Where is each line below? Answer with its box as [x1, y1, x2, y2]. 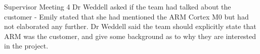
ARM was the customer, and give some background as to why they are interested [4, 30, 256, 41]
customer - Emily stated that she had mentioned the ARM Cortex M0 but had [4, 11, 249, 21]
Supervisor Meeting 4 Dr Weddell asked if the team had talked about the [4, 1, 231, 11]
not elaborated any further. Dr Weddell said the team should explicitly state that [4, 21, 256, 31]
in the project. [4, 40, 49, 51]
